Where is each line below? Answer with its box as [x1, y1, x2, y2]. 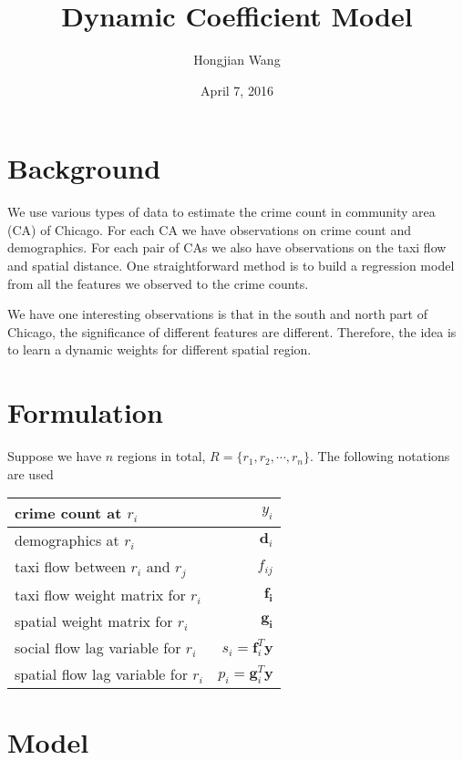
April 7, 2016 [201, 80, 273, 99]
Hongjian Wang [193, 50, 281, 69]
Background [7, 149, 161, 187]
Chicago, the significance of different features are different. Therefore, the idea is [7, 322, 457, 341]
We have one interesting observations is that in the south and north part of [7, 304, 428, 324]
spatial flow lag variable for [15, 663, 188, 685]
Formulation [7, 394, 163, 431]
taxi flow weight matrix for [15, 584, 186, 606]
